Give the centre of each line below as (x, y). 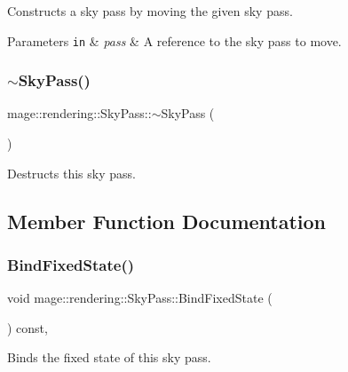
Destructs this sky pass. (71, 173)
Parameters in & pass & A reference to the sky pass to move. (174, 40)
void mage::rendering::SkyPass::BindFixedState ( (140, 298)
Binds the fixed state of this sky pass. (109, 357)
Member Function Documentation (167, 221)
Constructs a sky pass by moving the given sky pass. (150, 11)
